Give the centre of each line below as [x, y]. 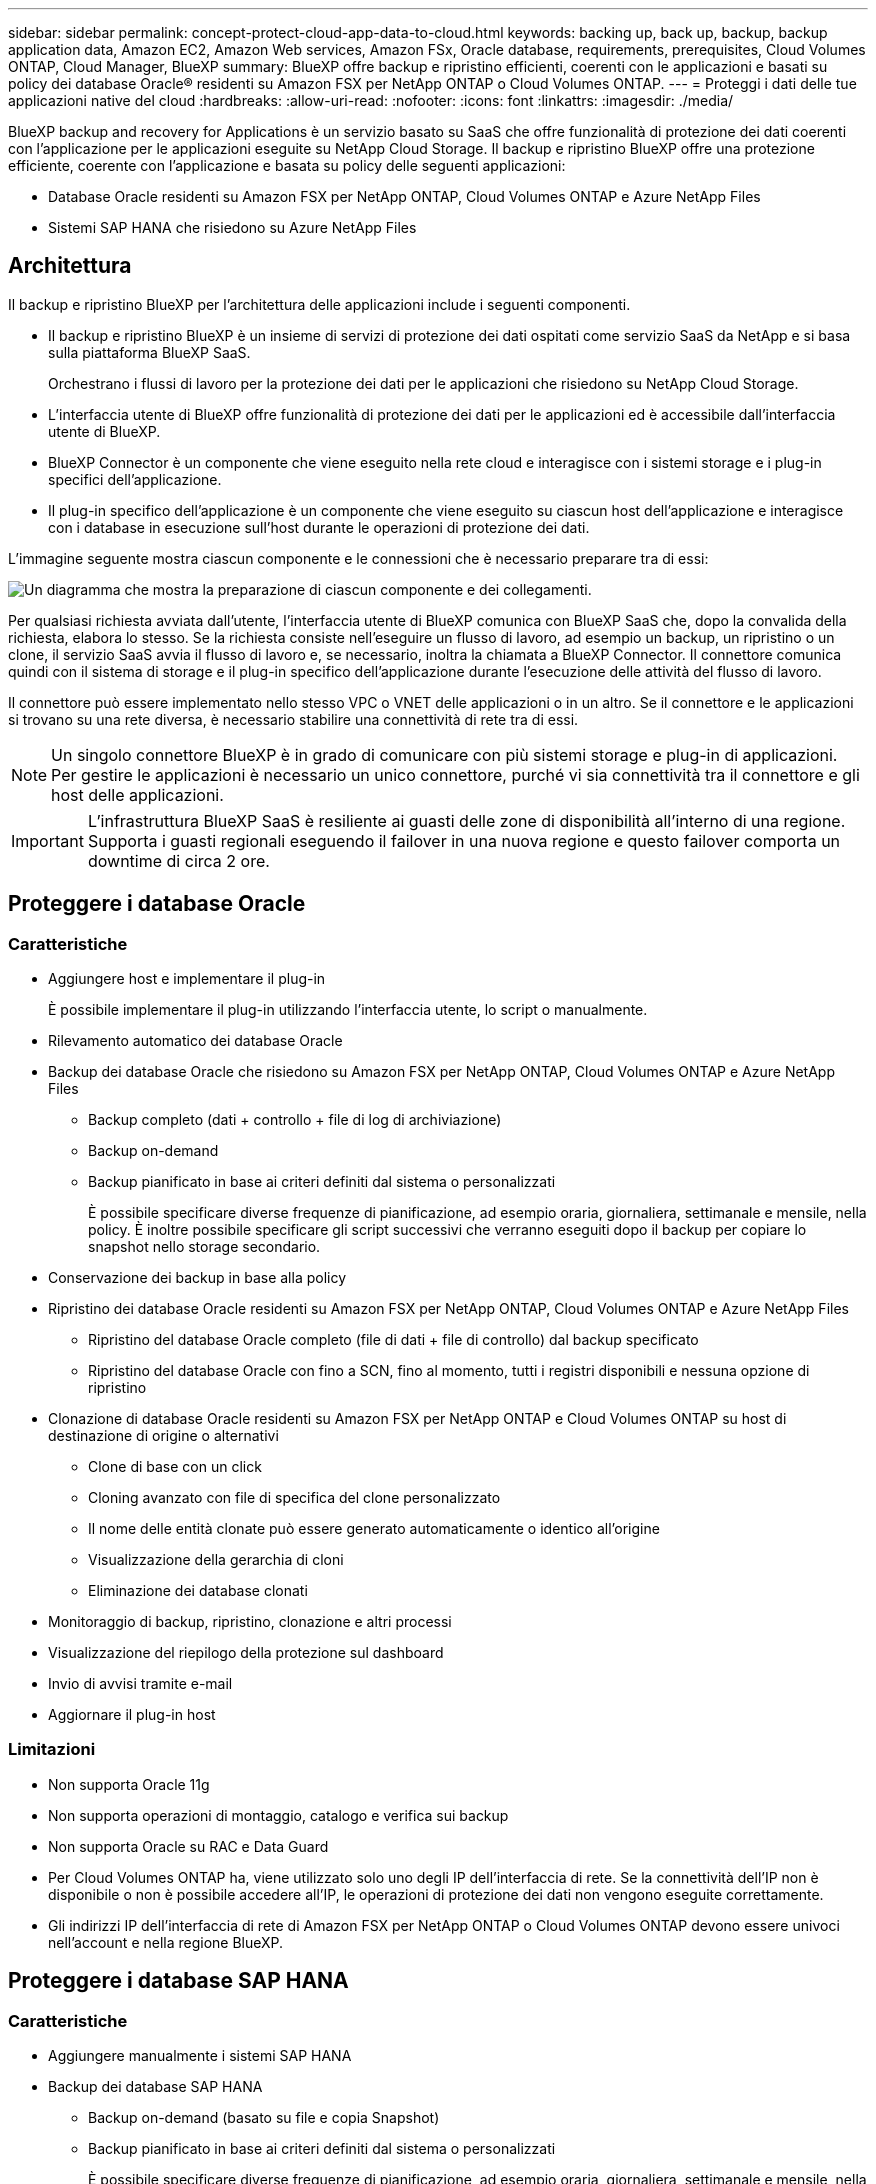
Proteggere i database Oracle [157, 904]
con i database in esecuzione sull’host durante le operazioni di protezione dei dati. [319, 527]
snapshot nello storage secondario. [204, 1247]
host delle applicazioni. [137, 794]
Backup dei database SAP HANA [155, 2087]
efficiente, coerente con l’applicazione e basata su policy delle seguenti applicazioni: [287, 165]
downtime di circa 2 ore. [178, 860]
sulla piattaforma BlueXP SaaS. [149, 352]
